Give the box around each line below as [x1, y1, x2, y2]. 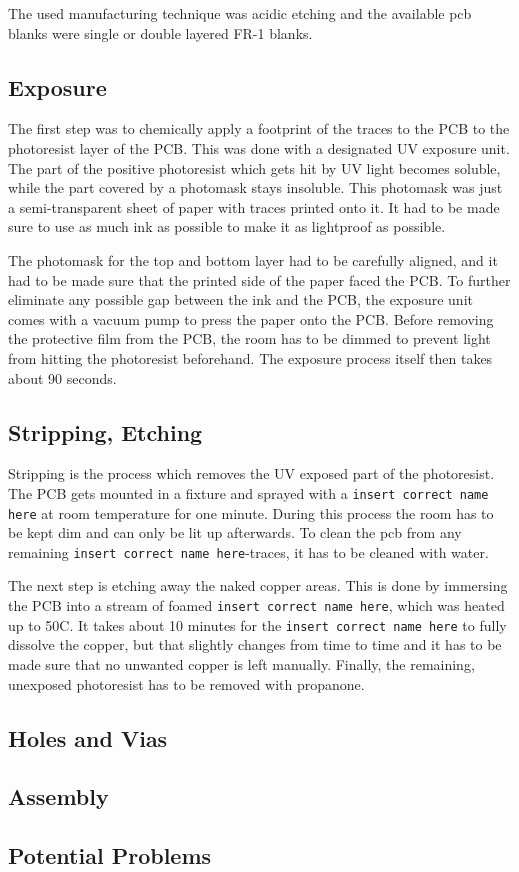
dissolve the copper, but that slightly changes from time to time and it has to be [8, 634, 502, 655]
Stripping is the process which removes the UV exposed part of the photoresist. [8, 463, 495, 484]
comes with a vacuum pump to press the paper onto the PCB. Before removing [8, 308, 494, 329]
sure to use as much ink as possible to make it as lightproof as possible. [8, 216, 446, 237]
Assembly [8, 781, 109, 812]
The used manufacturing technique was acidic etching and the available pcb [8, 3, 472, 23]
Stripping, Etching [8, 416, 203, 447]
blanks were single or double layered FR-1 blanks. [8, 22, 313, 43]
